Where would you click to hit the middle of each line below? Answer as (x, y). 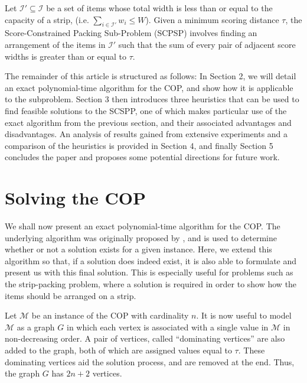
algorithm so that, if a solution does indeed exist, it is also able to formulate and (151, 260)
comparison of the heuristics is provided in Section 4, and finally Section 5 (139, 145)
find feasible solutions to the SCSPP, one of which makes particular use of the (146, 110)
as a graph (36, 327)
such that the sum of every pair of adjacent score (207, 44)
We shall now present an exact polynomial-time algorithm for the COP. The (143, 226)
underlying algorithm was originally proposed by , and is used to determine (141, 237)
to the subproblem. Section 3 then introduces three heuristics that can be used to (152, 99)
